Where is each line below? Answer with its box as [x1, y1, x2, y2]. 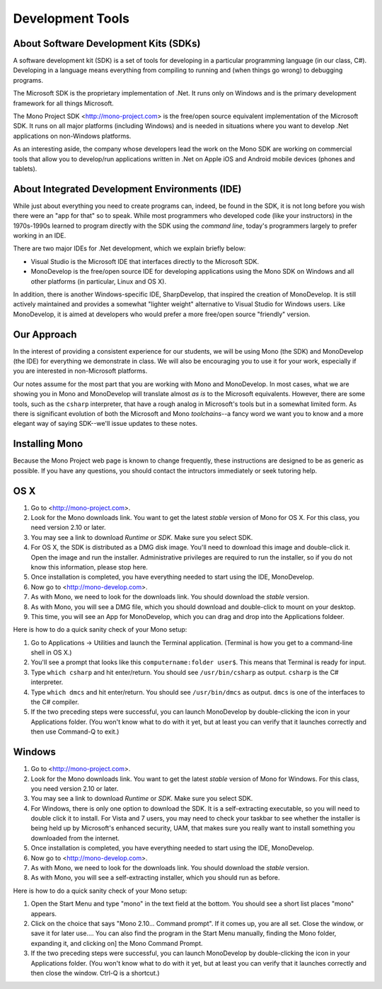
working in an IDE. [13, 231, 66, 240]
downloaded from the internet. [30, 833, 120, 842]
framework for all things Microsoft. [13, 99, 115, 108]
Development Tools [13, 11, 130, 26]
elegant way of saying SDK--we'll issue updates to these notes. [13, 420, 198, 428]
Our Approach [13, 328, 77, 340]
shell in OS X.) [30, 648, 72, 657]
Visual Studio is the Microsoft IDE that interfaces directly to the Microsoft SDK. [30, 257, 260, 265]
